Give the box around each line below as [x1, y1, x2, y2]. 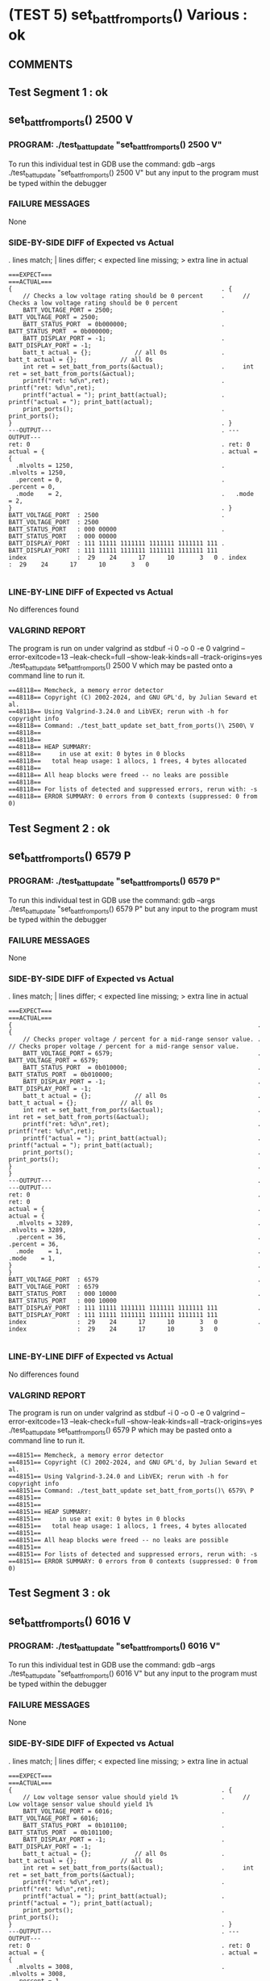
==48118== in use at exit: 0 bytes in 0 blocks [8, 750, 185, 759]
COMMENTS [8, 58, 73, 72]
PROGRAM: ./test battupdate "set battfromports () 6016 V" [8, 1640, 221, 1653]
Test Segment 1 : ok [8, 85, 109, 99]
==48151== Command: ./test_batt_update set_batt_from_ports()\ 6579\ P [8, 1487, 254, 1495]
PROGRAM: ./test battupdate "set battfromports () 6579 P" [8, 875, 221, 888]
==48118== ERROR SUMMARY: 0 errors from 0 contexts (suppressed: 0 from [8, 793, 258, 801]
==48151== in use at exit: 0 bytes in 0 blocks [8, 1515, 185, 1523]
